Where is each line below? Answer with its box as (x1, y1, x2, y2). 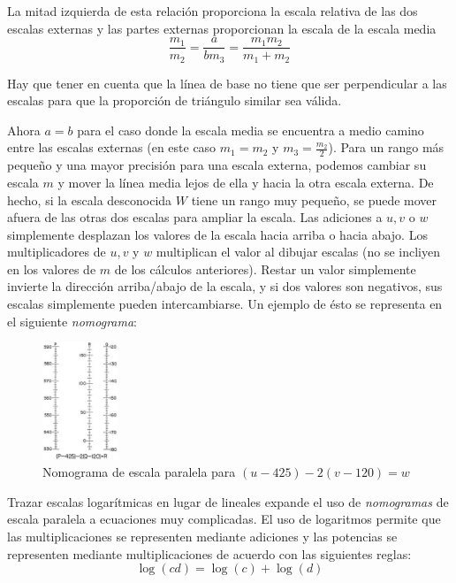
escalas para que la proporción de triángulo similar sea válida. (7, 91, 342, 110)
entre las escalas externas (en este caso (7, 138, 217, 157)
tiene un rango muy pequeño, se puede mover (191, 190, 437, 209)
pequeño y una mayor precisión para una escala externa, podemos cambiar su (7, 156, 427, 174)
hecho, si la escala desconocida (7, 190, 172, 209)
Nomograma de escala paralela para (42, 463, 236, 481)
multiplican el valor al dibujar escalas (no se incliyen (156, 242, 441, 261)
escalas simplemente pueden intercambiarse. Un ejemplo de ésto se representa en (7, 295, 443, 313)
